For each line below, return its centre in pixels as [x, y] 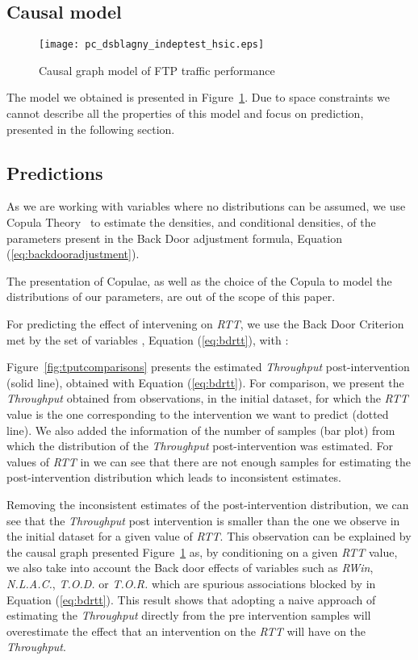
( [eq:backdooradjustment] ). [73, 254]
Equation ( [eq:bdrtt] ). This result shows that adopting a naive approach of [191, 599]
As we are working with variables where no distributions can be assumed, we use [206, 206]
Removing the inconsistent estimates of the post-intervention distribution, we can [208, 504]
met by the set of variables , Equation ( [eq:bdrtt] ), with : [148, 339]
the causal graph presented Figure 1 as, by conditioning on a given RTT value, [202, 551]
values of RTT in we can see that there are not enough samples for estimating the [209, 461]
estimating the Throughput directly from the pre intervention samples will [189, 615]
